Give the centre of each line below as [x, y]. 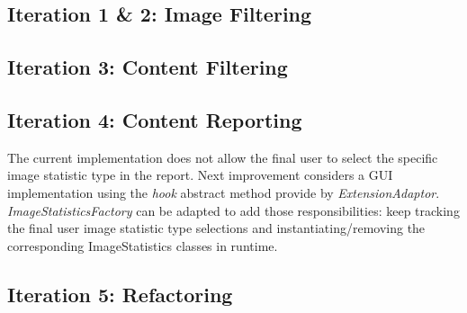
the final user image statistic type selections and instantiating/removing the [216, 228]
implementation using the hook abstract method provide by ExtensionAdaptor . [224, 192]
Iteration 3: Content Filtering [148, 67]
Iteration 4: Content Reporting [155, 119]
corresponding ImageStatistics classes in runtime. [143, 245]
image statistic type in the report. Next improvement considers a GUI [200, 175]
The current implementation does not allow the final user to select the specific [223, 157]
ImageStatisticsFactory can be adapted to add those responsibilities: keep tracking [233, 210]
